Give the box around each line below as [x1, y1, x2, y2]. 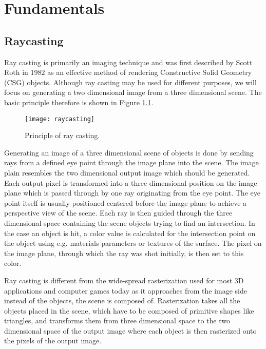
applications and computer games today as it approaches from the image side [4, 285, 247, 296]
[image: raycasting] [25, 115, 95, 123]
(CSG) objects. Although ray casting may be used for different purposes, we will [4, 76, 257, 87]
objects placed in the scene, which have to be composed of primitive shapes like [4, 305, 254, 316]
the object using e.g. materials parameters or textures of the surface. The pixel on [4, 238, 262, 248]
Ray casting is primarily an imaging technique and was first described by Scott [4, 56, 253, 67]
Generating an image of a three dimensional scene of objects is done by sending [4, 147, 254, 158]
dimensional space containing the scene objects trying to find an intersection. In [4, 217, 255, 228]
